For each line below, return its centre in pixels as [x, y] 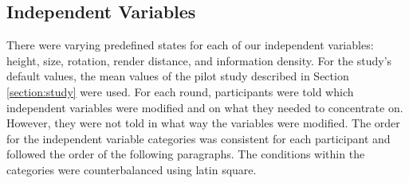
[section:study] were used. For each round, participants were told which [180, 91]
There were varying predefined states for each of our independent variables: [190, 45]
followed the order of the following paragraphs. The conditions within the [186, 154]
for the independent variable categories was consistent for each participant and [199, 138]
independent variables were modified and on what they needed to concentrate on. [205, 107]
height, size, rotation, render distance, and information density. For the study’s [199, 60]
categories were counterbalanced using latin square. [132, 169]
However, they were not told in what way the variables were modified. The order [203, 123]
